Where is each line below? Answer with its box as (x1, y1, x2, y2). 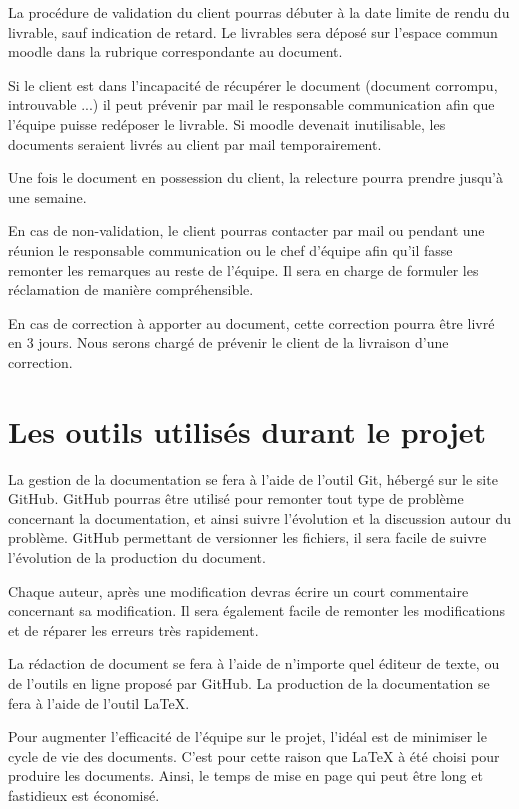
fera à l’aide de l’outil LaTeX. (8, 692, 190, 713)
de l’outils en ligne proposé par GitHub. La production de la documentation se (8, 672, 490, 693)
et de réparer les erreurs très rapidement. (8, 619, 259, 640)
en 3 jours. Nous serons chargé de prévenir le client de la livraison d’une (8, 332, 449, 353)
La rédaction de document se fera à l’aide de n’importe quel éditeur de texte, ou (8, 653, 500, 674)
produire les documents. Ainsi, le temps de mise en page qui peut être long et (8, 765, 483, 786)
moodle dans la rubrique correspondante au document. (8, 41, 343, 62)
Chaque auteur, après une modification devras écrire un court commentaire (8, 580, 469, 601)
